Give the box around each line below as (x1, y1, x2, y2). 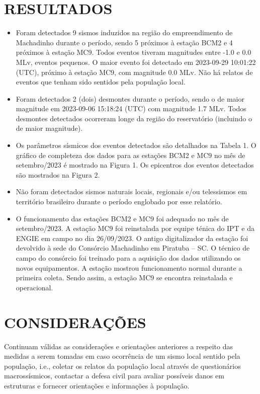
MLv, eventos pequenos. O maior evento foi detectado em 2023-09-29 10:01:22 (16, 56, 256, 67)
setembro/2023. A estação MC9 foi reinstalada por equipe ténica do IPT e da (16, 223, 254, 233)
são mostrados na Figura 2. (16, 169, 100, 180)
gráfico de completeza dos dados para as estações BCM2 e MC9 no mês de (16, 149, 245, 160)
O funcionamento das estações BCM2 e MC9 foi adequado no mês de (16, 213, 229, 223)
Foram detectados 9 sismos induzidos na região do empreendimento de (16, 27, 233, 38)
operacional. (16, 282, 53, 292)
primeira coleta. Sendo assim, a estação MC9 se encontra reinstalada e (16, 272, 233, 283)
